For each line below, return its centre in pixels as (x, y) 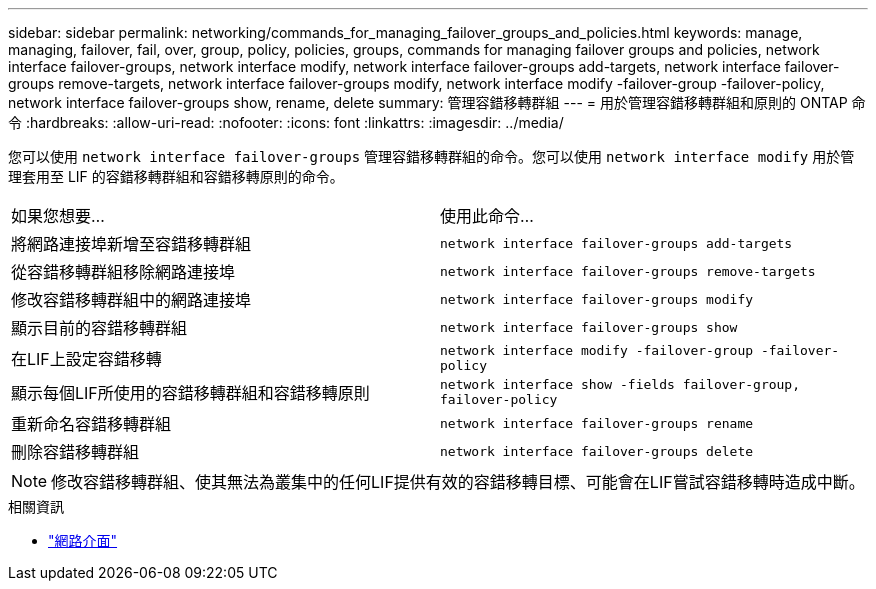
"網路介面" (83, 540)
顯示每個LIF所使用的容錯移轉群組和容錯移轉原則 (190, 393)
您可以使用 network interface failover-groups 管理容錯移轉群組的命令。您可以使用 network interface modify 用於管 (431, 156)
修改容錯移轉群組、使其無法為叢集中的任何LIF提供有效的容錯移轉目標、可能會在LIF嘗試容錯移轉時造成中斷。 (458, 482)
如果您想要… (58, 216)
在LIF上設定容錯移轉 (86, 359)
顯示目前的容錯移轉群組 (99, 328)
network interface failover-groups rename (597, 423)
